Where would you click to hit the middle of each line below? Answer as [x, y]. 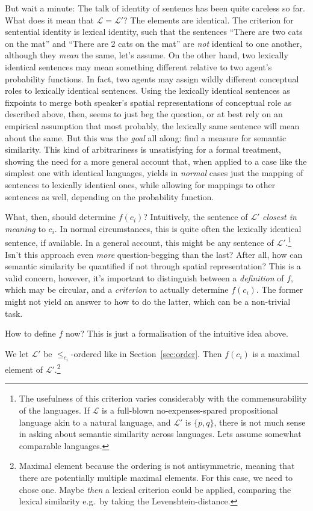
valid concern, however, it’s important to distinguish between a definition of [144, 277]
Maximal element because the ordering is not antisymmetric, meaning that [157, 466]
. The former [280, 289]
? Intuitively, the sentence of [196, 217]
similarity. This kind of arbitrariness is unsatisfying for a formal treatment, [143, 149]
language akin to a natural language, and [95, 422]
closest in [279, 217]
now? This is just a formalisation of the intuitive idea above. [177, 333]
